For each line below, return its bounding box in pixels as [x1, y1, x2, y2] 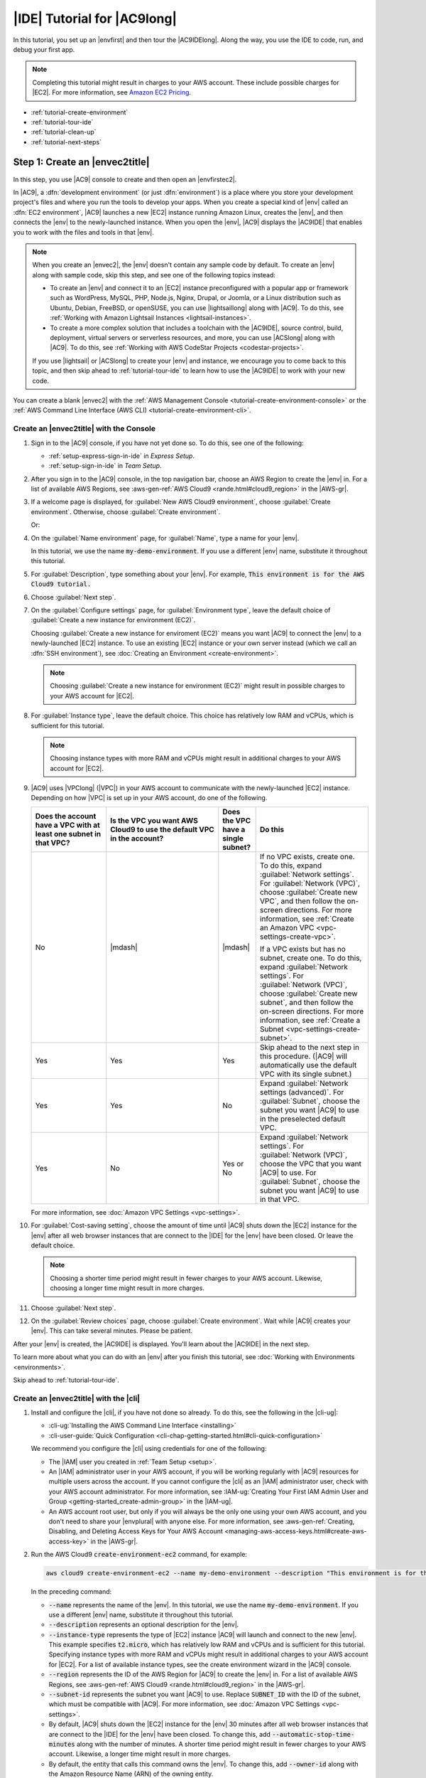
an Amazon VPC [259, 922, 315, 932]
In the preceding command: [31, 1587, 112, 1596]
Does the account [35, 811, 97, 821]
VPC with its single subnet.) [259, 1069, 352, 1079]
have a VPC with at [35, 820, 101, 830]
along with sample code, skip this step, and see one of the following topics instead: [32, 270, 276, 279]
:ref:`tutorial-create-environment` [31, 107, 129, 117]
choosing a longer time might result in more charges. [50, 1284, 205, 1292]
